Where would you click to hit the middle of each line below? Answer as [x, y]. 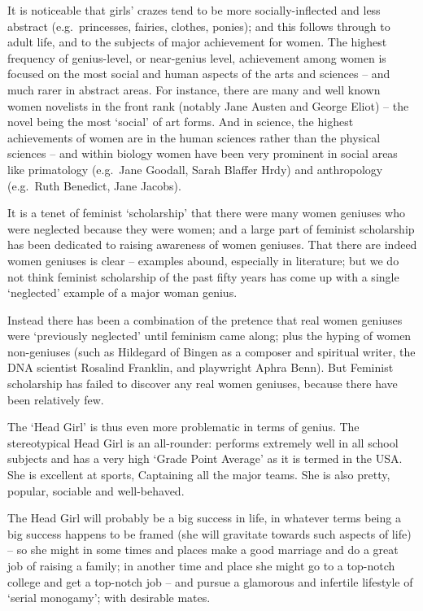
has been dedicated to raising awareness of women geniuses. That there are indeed [212, 244]
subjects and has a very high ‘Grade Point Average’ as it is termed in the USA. [205, 458]
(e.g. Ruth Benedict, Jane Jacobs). [94, 185]
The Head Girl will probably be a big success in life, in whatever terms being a [204, 518]
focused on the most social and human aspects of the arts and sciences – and [199, 74]
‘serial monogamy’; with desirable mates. [109, 598]
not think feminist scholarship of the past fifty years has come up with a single [203, 276]
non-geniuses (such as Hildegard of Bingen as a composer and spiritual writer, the [211, 351]
